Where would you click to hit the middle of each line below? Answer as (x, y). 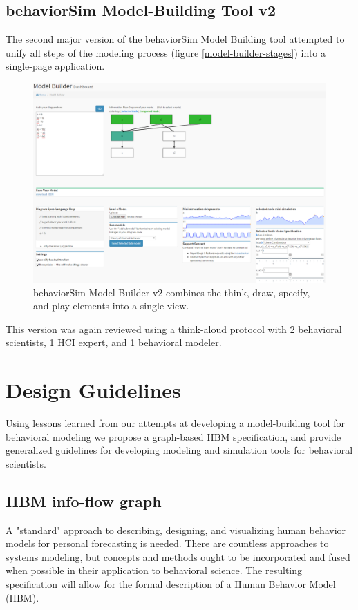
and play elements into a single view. (111, 306)
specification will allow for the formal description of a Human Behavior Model (171, 584)
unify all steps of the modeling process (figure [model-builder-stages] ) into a (166, 52)
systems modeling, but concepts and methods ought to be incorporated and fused (178, 556)
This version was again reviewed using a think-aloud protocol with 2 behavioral (174, 328)
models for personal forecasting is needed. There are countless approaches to (167, 543)
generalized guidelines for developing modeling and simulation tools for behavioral (179, 450)
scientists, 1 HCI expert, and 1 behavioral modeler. (114, 342)
